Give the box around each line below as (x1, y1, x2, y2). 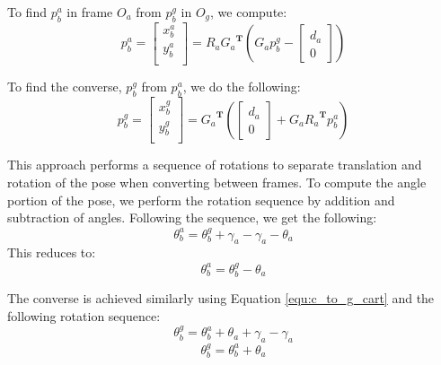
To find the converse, (7, 77, 122, 96)
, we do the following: (182, 77, 301, 96)
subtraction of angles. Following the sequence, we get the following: (7, 208, 377, 227)
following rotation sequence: (7, 306, 161, 325)
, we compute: (210, 3, 287, 21)
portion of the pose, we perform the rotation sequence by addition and (7, 190, 395, 209)
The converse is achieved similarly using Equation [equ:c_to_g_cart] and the (7, 289, 435, 308)
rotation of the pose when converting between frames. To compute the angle (7, 172, 427, 191)
